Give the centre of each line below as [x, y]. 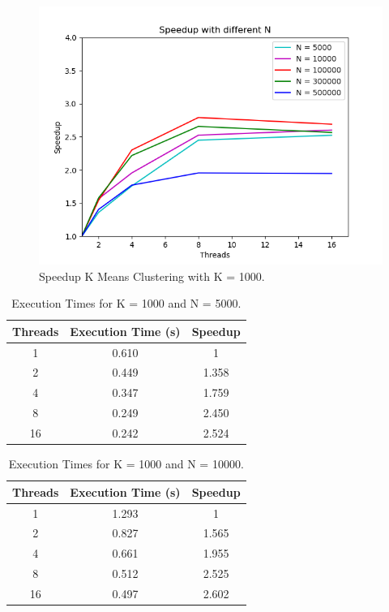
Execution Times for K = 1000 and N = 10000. [126, 464]
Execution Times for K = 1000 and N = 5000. [126, 303]
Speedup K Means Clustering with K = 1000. [152, 276]
